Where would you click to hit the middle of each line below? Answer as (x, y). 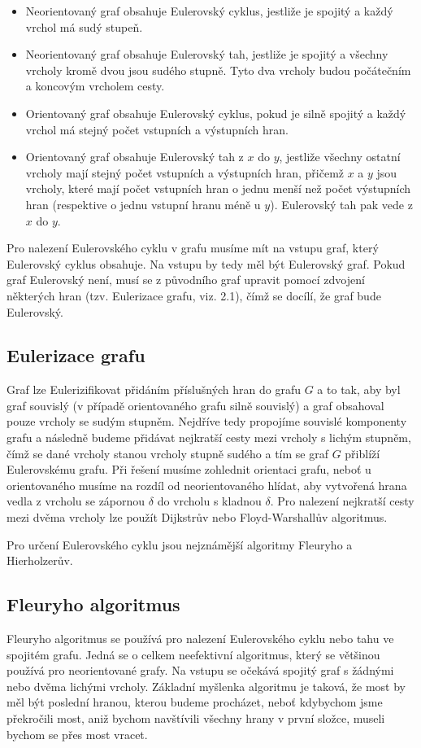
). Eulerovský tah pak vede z (341, 204)
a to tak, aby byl (359, 389)
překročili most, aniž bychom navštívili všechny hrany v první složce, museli (196, 718)
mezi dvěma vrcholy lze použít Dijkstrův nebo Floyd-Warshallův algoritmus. (197, 517)
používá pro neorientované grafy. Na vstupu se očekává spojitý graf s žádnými (200, 670)
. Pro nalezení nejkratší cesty (342, 501)
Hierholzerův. (40, 560)
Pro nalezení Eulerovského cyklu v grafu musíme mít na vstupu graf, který (193, 248)
